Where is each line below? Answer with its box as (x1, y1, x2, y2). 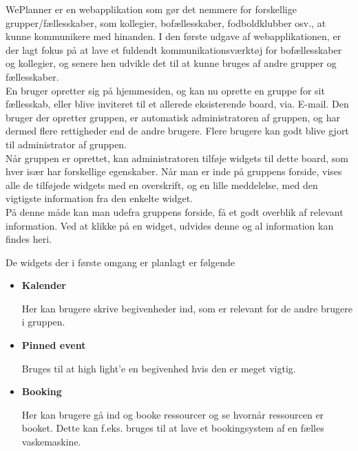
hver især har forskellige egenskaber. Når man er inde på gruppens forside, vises (6, 164, 342, 179)
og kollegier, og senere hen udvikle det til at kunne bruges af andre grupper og (6, 56, 337, 70)
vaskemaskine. (21, 434, 81, 449)
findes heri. (6, 232, 52, 246)
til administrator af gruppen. (6, 137, 127, 151)
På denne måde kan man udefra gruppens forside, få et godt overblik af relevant (6, 204, 344, 219)
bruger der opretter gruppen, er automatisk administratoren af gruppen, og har (6, 110, 340, 124)
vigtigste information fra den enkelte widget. (6, 191, 193, 206)
